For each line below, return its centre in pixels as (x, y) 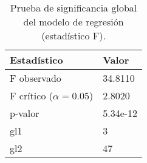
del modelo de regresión (73, 22)
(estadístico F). (73, 35)
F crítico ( (31, 95)
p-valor (25, 113)
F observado (36, 78)
